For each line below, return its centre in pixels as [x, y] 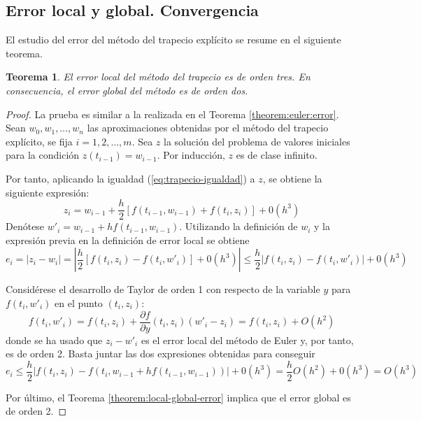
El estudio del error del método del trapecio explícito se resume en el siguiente [173, 40]
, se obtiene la [292, 178]
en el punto [79, 302]
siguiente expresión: [48, 192]
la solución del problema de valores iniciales [257, 141]
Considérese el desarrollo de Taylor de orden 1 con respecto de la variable [163, 289]
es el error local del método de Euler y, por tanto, [247, 340]
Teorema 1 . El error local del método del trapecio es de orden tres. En [158, 77]
